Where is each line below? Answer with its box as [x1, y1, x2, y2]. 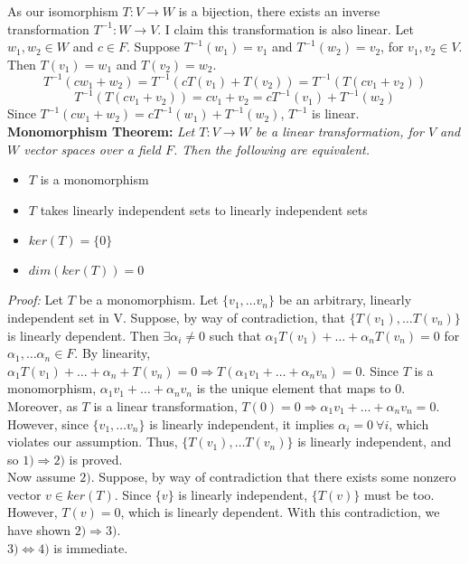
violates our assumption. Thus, [7, 432, 178, 451]
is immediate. [53, 538, 128, 557]
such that [209, 325, 261, 344]
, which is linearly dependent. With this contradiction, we [120, 503, 440, 522]
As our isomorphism [7, 2, 118, 20]
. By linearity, [74, 343, 151, 362]
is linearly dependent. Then [7, 325, 159, 344]
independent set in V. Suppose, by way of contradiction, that [7, 307, 345, 326]
